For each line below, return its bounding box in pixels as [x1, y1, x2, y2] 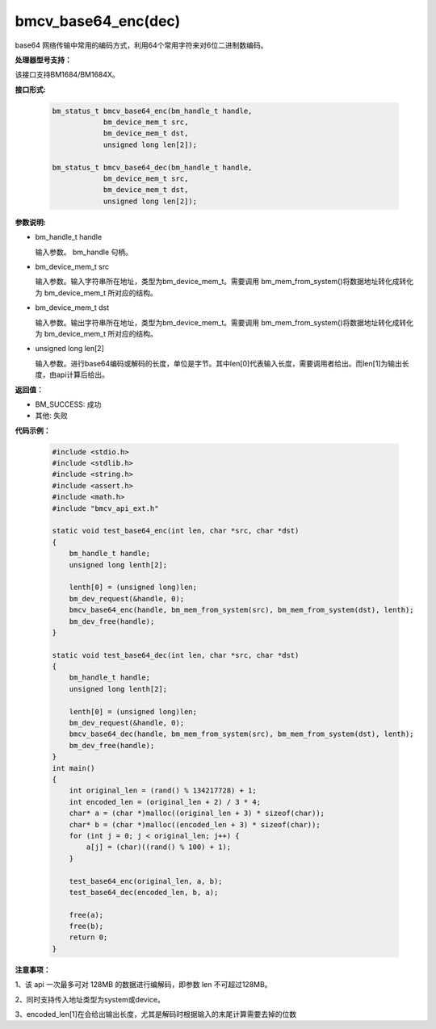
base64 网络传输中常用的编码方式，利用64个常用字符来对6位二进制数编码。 [15, 40, 268, 50]
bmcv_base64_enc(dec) [15, 12, 181, 30]
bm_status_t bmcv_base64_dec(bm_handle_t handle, [52, 162, 253, 172]
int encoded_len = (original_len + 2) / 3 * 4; [69, 797, 262, 806]
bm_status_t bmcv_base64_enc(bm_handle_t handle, [52, 106, 253, 115]
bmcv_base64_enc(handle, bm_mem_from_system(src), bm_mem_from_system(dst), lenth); [69, 605, 415, 615]
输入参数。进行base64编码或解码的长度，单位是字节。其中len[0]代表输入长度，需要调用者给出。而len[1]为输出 [35, 358, 403, 368]
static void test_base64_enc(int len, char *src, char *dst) [52, 526, 300, 536]
